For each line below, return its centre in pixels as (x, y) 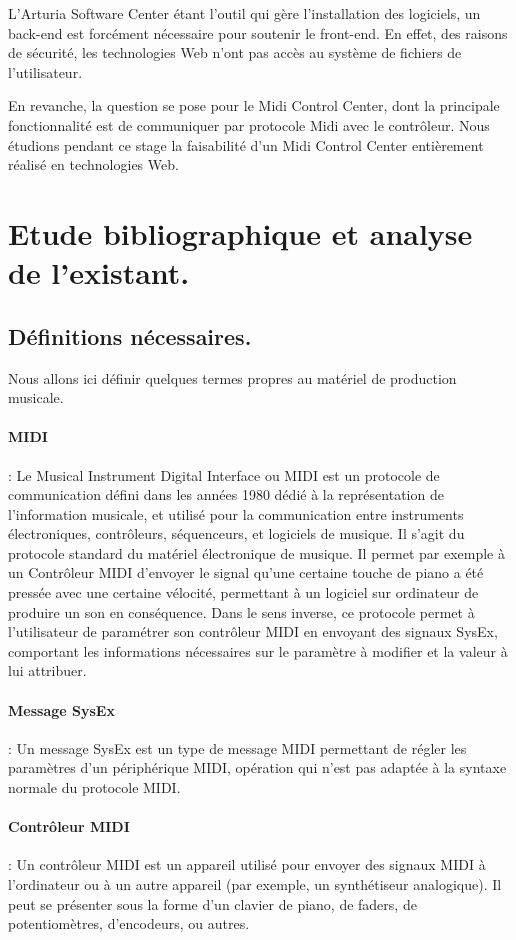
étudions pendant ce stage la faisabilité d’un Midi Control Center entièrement (246, 144)
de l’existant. (99, 272)
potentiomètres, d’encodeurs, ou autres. (129, 923)
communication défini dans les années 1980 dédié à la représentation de (226, 494)
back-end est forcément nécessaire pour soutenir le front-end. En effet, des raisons (258, 32)
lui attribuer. (47, 670)
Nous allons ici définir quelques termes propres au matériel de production (232, 377)
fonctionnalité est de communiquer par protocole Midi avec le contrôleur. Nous (249, 124)
